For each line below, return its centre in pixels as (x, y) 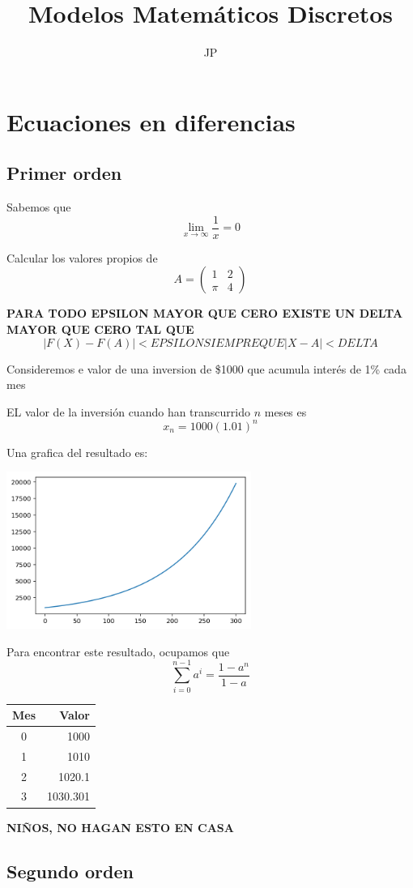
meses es (285, 411)
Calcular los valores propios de (82, 257)
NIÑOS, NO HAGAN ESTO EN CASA (120, 827)
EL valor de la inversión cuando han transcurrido (128, 411)
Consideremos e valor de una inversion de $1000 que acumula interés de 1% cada (206, 368)
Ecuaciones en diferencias (151, 121)
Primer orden (64, 173)
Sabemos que (39, 207)
